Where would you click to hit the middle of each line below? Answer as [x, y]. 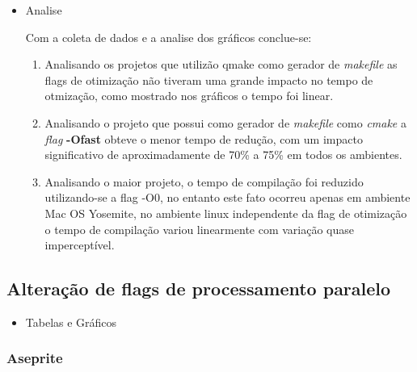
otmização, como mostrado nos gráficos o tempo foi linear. [189, 96]
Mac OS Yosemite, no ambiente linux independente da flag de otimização [226, 213]
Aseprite [35, 358]
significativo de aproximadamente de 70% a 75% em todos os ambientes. [223, 155]
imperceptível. [80, 245]
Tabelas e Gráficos [71, 322]
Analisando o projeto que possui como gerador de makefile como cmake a [225, 122]
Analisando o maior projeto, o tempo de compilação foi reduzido [204, 181]
